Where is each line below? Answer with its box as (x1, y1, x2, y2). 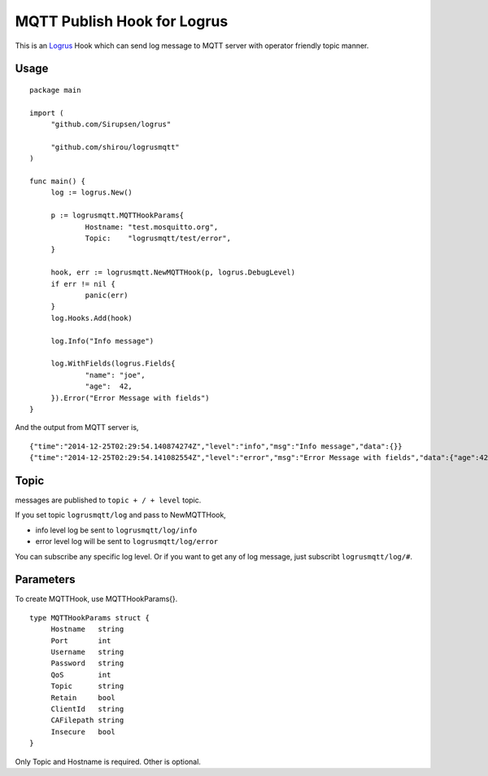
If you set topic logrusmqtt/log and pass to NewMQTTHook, (15, 510, 227, 520)
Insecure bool (50, 727, 115, 736)
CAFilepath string (50, 716, 124, 725)
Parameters (15, 572, 76, 586)
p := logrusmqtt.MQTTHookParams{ (50, 211, 185, 220)
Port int (50, 636, 111, 645)
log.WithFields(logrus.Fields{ (50, 359, 176, 368)
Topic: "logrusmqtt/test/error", (85, 234, 232, 243)
